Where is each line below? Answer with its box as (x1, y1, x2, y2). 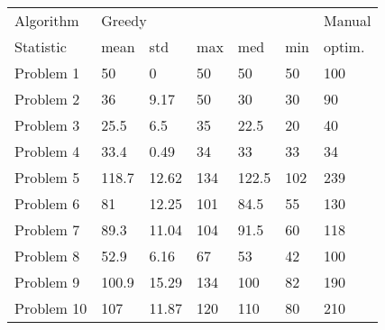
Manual (323, 10, 371, 31)
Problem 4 (14, 141, 80, 161)
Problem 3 (14, 115, 80, 135)
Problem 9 (14, 271, 80, 292)
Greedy (101, 10, 147, 31)
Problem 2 (14, 88, 80, 109)
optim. (323, 36, 365, 57)
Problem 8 (14, 245, 80, 266)
